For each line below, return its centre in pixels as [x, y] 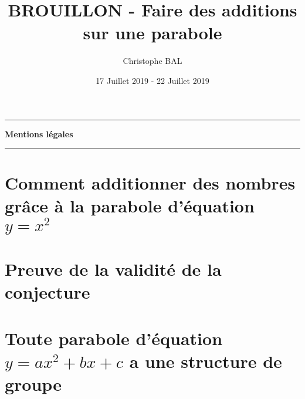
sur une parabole [152, 33]
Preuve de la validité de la [113, 269]
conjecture [48, 292]
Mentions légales [39, 133]
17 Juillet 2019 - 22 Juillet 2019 [152, 80]
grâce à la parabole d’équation [130, 206]
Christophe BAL [152, 61]
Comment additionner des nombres [150, 183]
